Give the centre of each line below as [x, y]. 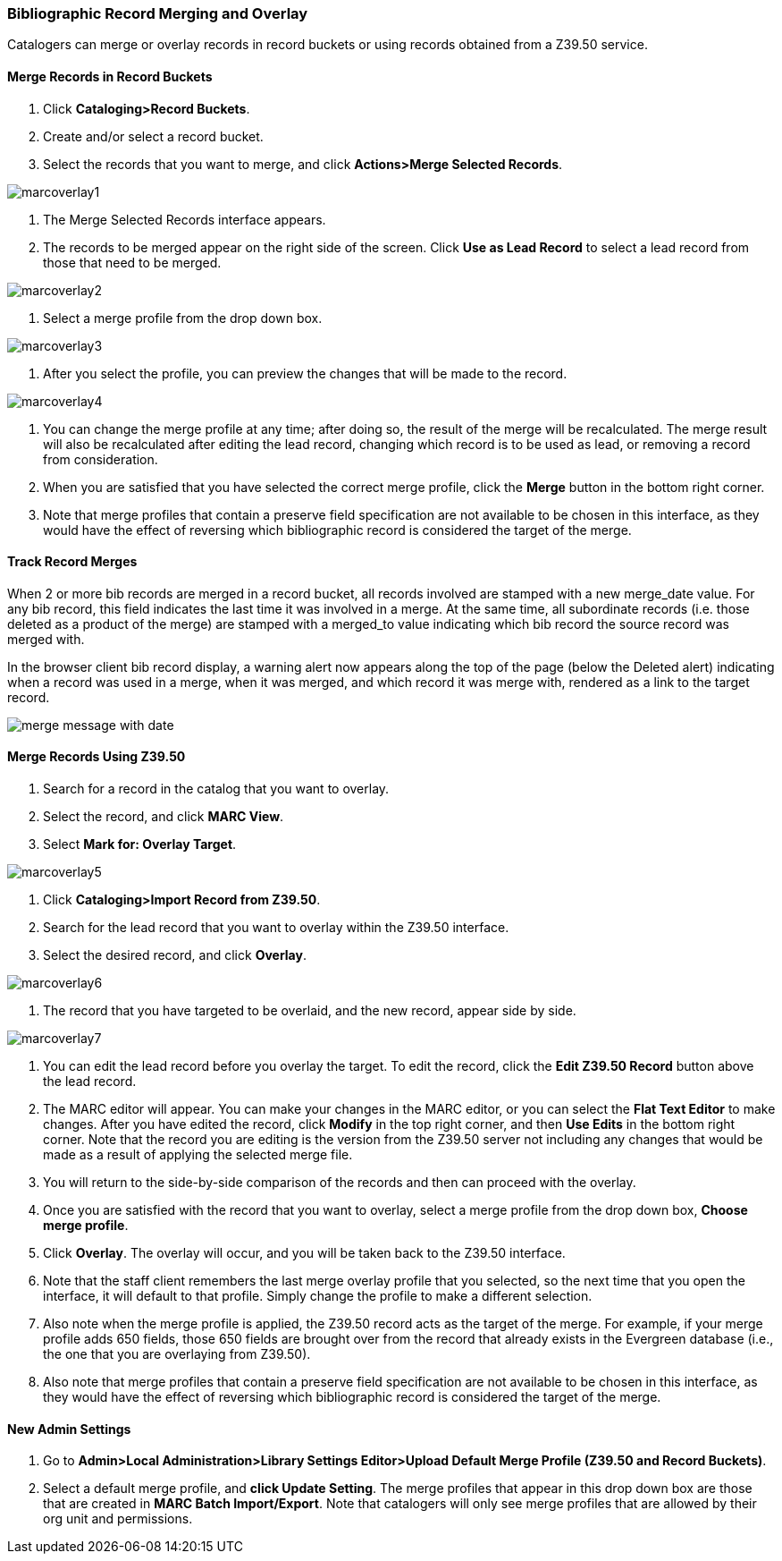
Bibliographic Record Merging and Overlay [158, 13]
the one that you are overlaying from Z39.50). [177, 1354]
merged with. [46, 639]
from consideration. [101, 459]
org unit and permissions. [118, 1519]
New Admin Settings [69, 1429]
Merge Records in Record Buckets [110, 76]
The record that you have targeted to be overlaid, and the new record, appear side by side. [310, 1011]
